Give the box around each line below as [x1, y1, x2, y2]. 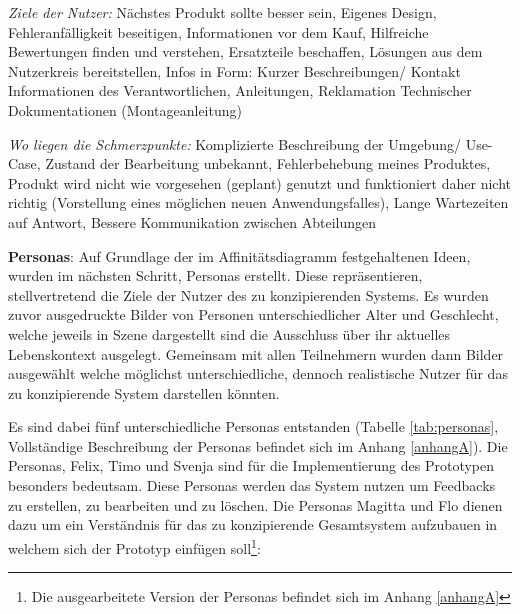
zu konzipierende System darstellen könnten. [8, 382, 280, 403]
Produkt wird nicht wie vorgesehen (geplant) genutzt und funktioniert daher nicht [8, 172, 511, 193]
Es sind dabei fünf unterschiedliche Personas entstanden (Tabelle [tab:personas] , [8, 416, 499, 437]
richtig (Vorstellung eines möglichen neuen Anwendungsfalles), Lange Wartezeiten [8, 192, 509, 213]
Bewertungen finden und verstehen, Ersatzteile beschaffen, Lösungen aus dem [8, 41, 483, 62]
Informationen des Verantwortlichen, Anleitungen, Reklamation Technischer [8, 80, 472, 101]
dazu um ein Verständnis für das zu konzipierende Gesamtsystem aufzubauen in [8, 514, 498, 535]
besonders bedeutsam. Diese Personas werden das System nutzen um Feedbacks [8, 475, 496, 496]
